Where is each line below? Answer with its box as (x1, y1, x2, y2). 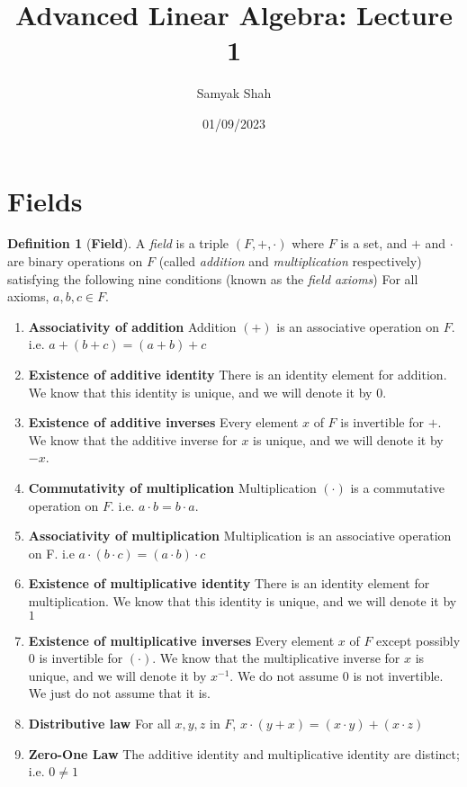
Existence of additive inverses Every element (28, 413, 299, 432)
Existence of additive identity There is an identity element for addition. (28, 365, 447, 383)
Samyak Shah (196, 84, 272, 103)
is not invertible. (353, 666, 444, 684)
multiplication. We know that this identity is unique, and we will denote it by (28, 591, 457, 610)
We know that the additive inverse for (28, 430, 238, 449)
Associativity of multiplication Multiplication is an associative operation (28, 526, 452, 545)
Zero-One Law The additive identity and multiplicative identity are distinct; (28, 744, 460, 763)
